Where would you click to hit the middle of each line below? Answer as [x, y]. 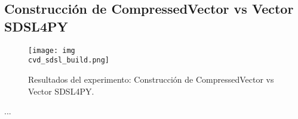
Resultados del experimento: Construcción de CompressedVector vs [151, 79]
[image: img [52, 50]
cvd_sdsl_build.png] [69, 60]
